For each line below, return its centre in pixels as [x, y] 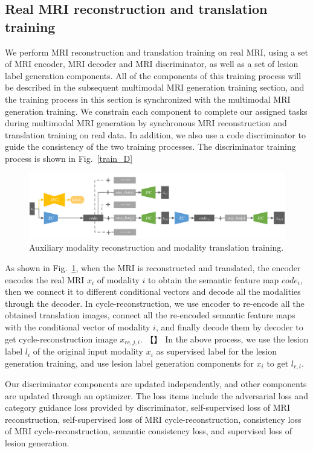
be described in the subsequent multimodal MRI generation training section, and [155, 87]
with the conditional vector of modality [78, 327]
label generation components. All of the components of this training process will [153, 75]
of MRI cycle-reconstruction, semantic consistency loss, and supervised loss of [149, 431]
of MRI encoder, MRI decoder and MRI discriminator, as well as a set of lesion [152, 64]
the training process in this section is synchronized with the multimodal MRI [148, 99]
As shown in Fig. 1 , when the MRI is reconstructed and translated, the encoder [153, 268]
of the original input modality [88, 351]
